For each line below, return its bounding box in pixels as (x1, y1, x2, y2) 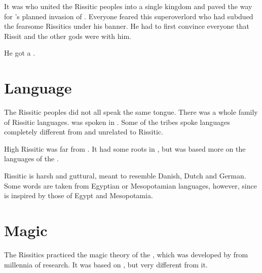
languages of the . (4, 153, 59, 164)
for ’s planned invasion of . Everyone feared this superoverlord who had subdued (4, 11, 253, 21)
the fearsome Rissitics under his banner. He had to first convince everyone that (4, 21, 249, 31)
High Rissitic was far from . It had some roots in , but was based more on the (4, 143, 246, 154)
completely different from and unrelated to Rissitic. (4, 126, 163, 137)
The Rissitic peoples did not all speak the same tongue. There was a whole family (4, 107, 258, 117)
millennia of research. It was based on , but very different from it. (4, 259, 208, 269)
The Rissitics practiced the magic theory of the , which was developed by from (4, 249, 248, 259)
